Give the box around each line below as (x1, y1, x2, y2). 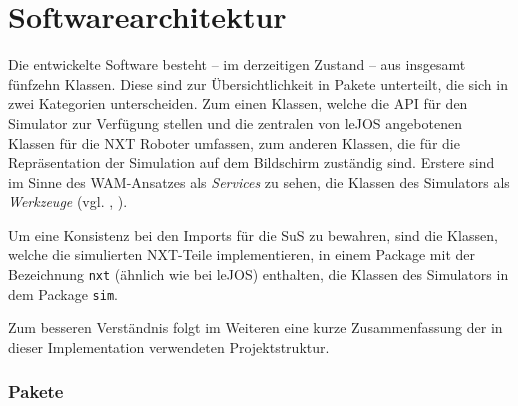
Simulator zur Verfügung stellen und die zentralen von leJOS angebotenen (8, 112, 462, 133)
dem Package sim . (8, 283, 118, 304)
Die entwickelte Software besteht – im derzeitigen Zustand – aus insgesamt (8, 54, 466, 75)
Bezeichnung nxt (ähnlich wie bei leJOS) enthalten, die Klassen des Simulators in (8, 264, 509, 285)
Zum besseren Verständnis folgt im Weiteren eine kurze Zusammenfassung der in (8, 317, 503, 338)
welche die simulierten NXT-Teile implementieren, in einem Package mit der (8, 244, 475, 265)
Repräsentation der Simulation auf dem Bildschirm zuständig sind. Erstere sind (8, 152, 495, 173)
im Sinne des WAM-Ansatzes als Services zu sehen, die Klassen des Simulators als (8, 171, 510, 192)
